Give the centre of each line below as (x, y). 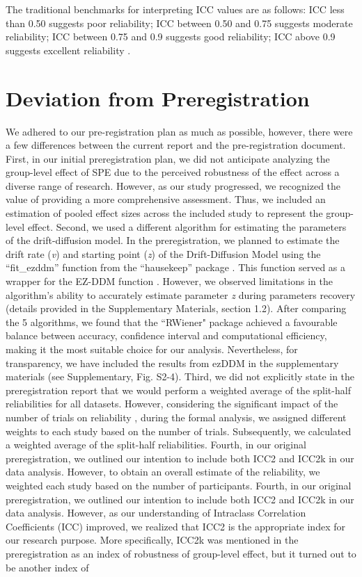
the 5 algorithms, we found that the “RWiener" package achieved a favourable (172, 322)
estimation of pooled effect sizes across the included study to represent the (164, 213)
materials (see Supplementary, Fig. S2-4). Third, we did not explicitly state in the (180, 376)
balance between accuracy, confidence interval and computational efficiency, (166, 335)
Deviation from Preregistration (158, 98)
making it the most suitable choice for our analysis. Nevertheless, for (152, 349)
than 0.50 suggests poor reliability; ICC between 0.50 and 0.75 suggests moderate (179, 23)
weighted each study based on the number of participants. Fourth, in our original (179, 485)
